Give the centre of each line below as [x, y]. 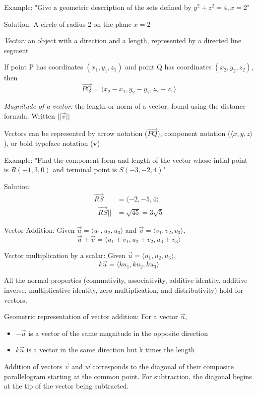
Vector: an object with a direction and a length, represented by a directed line [123, 40]
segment [16, 50]
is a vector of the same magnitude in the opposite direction [118, 333]
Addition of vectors [33, 366]
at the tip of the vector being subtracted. [66, 386]
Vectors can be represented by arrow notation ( [76, 133]
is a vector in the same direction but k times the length [111, 350]
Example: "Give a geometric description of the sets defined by [98, 7]
